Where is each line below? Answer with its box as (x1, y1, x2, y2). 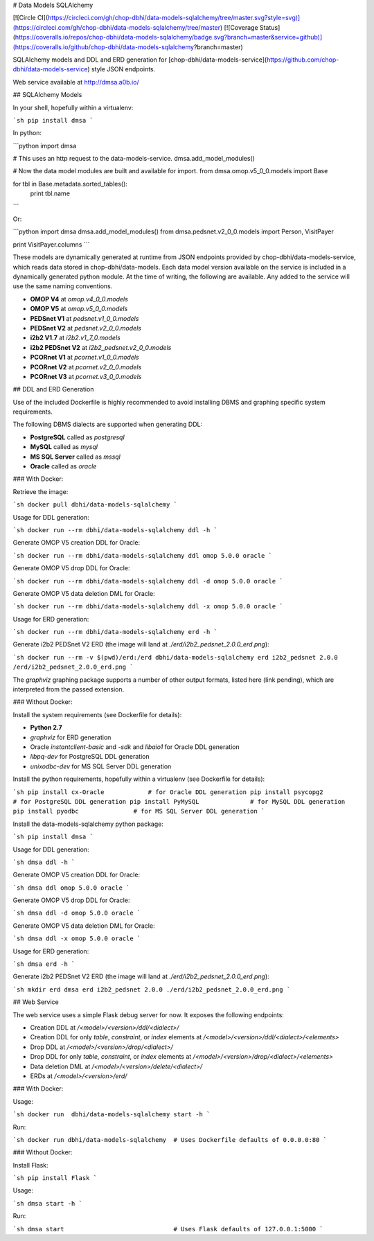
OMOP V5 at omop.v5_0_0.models (30, 305, 128, 313)
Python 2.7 (30, 723, 62, 732)
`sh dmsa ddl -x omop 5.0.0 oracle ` (12, 935, 141, 942)
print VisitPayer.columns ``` (12, 240, 90, 249)
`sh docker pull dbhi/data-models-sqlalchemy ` (12, 501, 178, 509)
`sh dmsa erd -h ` (12, 960, 75, 968)
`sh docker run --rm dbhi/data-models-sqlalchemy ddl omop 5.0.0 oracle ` (12, 552, 273, 559)
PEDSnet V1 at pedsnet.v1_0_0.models (30, 314, 139, 322)
